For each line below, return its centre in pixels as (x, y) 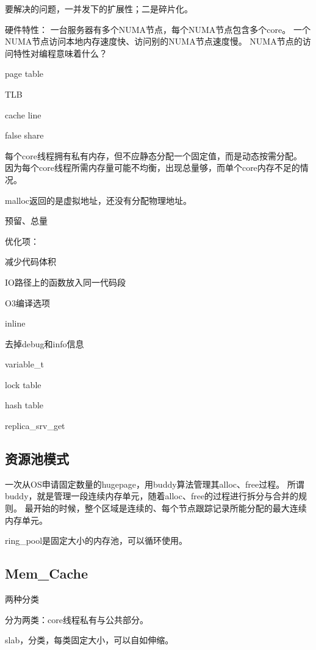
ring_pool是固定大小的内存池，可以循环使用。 (96, 540)
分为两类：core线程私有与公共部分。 (77, 619)
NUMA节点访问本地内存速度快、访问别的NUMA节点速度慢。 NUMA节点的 (154, 41)
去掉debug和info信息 (45, 343)
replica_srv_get (35, 426)
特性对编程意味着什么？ (60, 53)
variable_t (24, 364)
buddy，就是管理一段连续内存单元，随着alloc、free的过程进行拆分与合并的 (152, 496)
